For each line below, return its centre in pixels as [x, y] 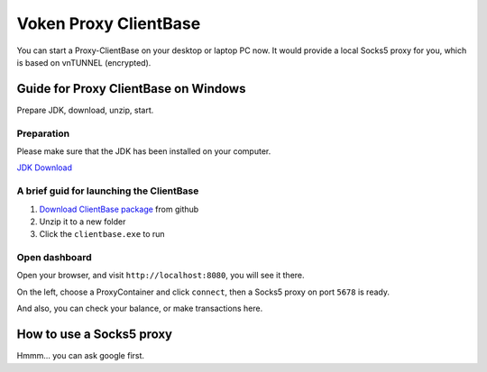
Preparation [43, 133]
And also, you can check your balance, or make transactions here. [140, 308]
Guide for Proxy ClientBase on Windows [131, 89]
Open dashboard [54, 258]
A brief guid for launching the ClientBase [108, 191]
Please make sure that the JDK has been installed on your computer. [144, 151]
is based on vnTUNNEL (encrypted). [84, 62]
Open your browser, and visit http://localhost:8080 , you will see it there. [161, 276]
